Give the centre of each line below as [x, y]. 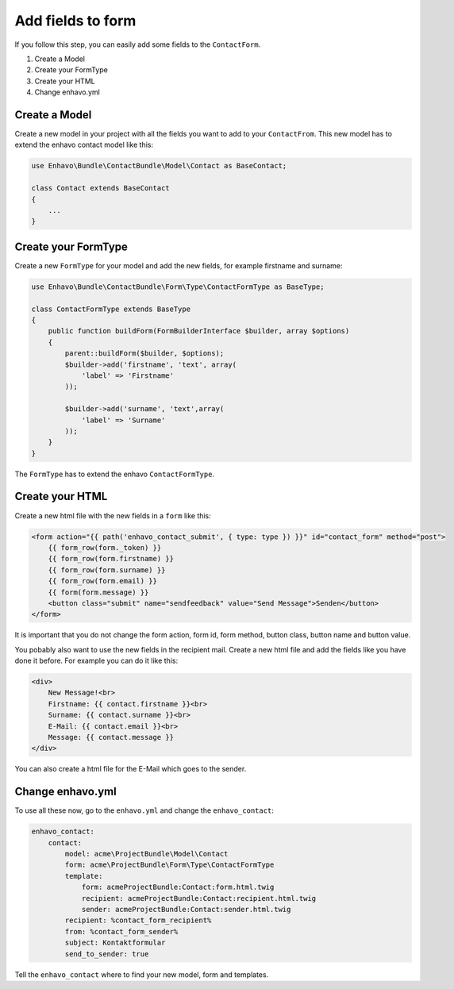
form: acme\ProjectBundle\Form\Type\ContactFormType [169, 865]
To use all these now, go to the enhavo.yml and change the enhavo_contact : [144, 810]
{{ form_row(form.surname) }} [107, 570]
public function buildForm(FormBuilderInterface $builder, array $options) [199, 331]
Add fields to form [75, 21]
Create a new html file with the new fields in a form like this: [113, 515]
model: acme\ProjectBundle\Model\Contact [146, 854]
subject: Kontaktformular [115, 943]
